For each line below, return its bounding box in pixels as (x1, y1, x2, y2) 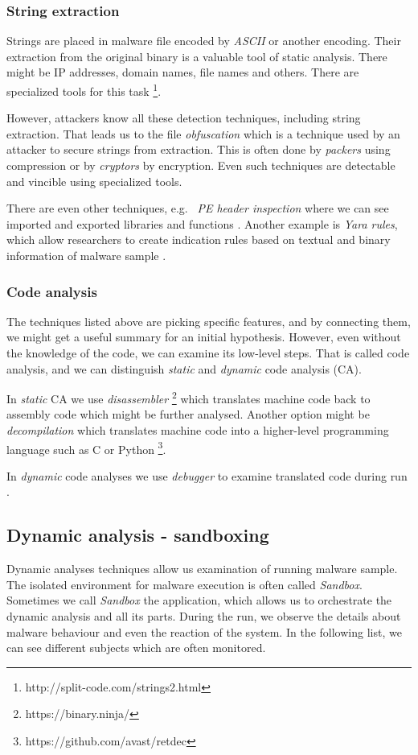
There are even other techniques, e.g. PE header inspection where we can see (6, 200, 389, 217)
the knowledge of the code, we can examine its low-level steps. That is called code (6, 344, 410, 361)
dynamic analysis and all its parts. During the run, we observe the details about (6, 608, 401, 625)
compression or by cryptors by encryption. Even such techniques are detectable (6, 157, 395, 174)
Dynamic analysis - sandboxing (6, 522, 269, 547)
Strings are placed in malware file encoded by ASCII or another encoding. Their (6, 32, 401, 49)
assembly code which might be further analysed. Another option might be (6, 406, 370, 423)
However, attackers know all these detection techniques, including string (6, 109, 361, 126)
